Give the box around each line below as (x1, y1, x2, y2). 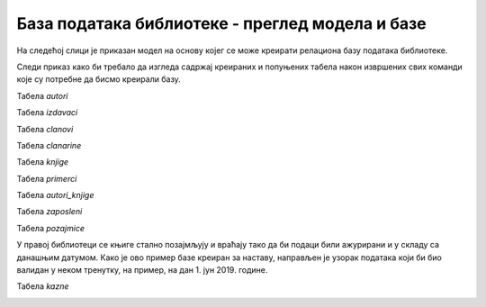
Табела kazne (16, 281, 69, 292)
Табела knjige (16, 157, 69, 167)
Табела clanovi (16, 123, 74, 134)
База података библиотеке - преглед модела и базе (16, 14, 427, 33)
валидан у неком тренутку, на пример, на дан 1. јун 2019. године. (16, 265, 268, 275)
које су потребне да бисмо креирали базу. (16, 74, 182, 85)
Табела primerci (16, 173, 77, 184)
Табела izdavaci (16, 107, 78, 118)
